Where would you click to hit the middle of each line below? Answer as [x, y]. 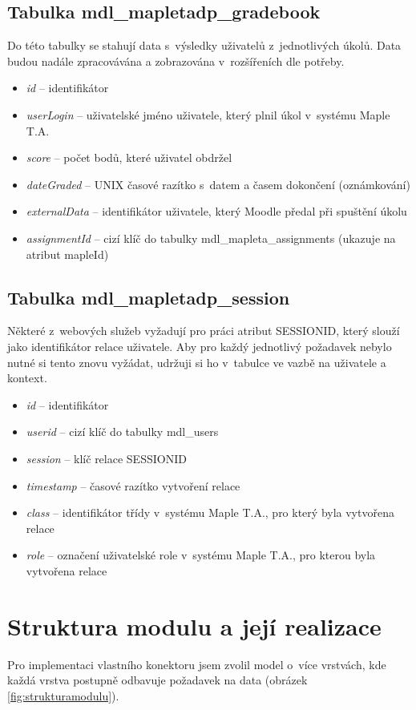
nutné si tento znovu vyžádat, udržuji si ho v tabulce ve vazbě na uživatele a [197, 362]
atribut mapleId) [67, 254]
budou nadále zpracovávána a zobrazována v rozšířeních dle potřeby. [176, 61]
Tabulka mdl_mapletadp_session [149, 297]
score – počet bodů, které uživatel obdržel [129, 157]
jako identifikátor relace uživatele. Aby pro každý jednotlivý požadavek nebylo [200, 346]
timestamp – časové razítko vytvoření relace [133, 485]
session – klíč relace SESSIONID [106, 458]
